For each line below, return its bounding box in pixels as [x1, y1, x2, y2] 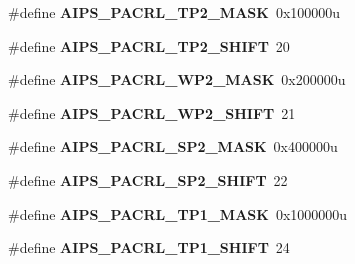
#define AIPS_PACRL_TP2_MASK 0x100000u [8, 2, 341, 22]
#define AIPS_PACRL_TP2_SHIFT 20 [8, 35, 290, 56]
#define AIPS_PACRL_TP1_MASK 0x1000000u [8, 203, 348, 224]
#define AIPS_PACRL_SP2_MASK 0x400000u [8, 136, 338, 157]
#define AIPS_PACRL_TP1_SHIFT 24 [8, 237, 290, 258]
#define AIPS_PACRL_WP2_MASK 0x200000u [8, 69, 346, 90]
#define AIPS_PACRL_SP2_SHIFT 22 [8, 169, 288, 190]
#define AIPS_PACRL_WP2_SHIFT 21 [8, 102, 296, 123]
